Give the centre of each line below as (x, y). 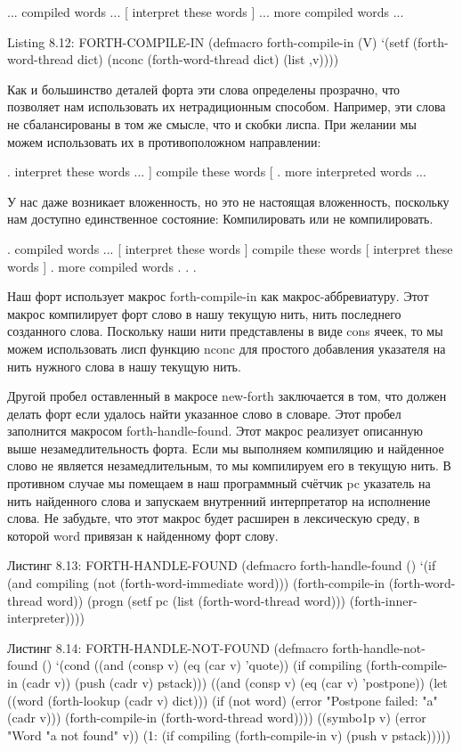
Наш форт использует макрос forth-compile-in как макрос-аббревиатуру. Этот (218, 296)
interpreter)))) (46, 618)
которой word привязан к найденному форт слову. (143, 535)
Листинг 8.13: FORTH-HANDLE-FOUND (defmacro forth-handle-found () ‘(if (222, 565)
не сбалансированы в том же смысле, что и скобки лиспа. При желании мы (212, 123)
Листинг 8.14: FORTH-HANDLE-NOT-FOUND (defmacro (168, 647)
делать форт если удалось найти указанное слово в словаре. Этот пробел (204, 413)
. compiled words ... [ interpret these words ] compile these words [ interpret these (230, 248)
